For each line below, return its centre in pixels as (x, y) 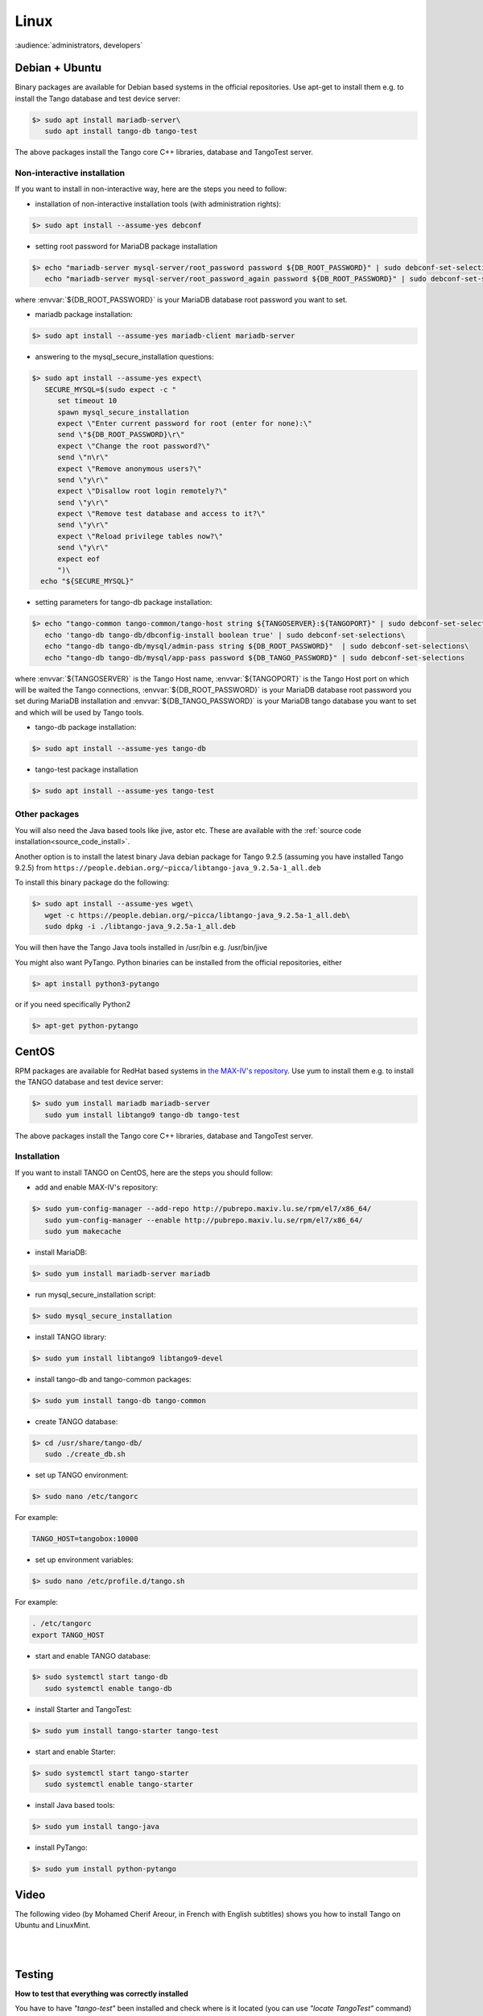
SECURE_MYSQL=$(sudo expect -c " (111, 389)
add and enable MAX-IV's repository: (97, 1187)
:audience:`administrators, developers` (79, 45)
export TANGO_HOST (68, 1635)
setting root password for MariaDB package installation (126, 246)
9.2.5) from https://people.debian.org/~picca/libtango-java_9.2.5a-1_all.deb (168, 868)
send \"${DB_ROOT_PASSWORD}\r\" (121, 435)
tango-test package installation (87, 769)
